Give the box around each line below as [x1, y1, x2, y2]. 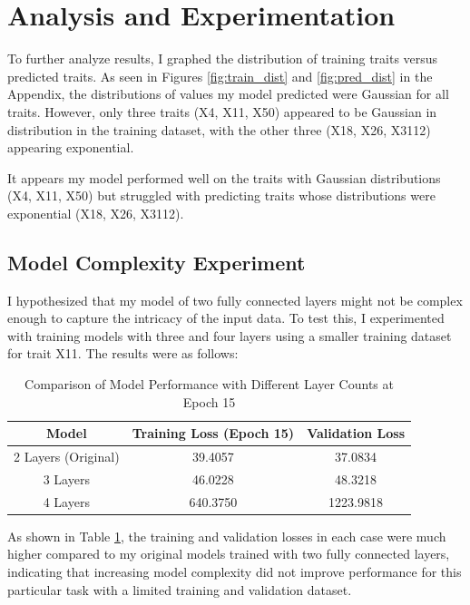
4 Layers [43, 492, 90, 511]
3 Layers [43, 469, 90, 488]
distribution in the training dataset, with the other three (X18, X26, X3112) [7, 120, 431, 139]
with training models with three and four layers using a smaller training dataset [7, 326, 452, 345]
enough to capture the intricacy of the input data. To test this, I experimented [7, 308, 445, 327]
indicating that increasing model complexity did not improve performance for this [7, 562, 462, 581]
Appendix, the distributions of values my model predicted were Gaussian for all [7, 84, 449, 103]
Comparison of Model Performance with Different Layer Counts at [24, 375, 394, 394]
